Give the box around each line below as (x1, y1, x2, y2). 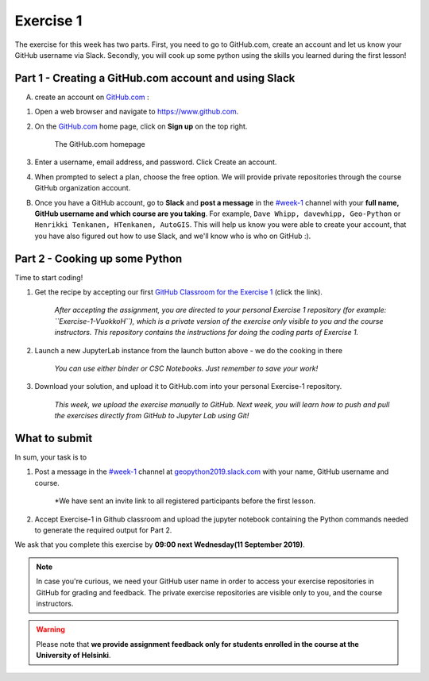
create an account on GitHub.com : (34, 92, 150, 102)
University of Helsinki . (36, 651, 111, 660)
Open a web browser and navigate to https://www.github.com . (34, 107, 239, 117)
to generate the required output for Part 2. (34, 525, 172, 535)
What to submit (14, 431, 93, 444)
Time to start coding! (14, 272, 83, 282)
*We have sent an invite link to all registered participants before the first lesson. (54, 496, 316, 506)
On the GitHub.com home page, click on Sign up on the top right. (34, 121, 248, 131)
